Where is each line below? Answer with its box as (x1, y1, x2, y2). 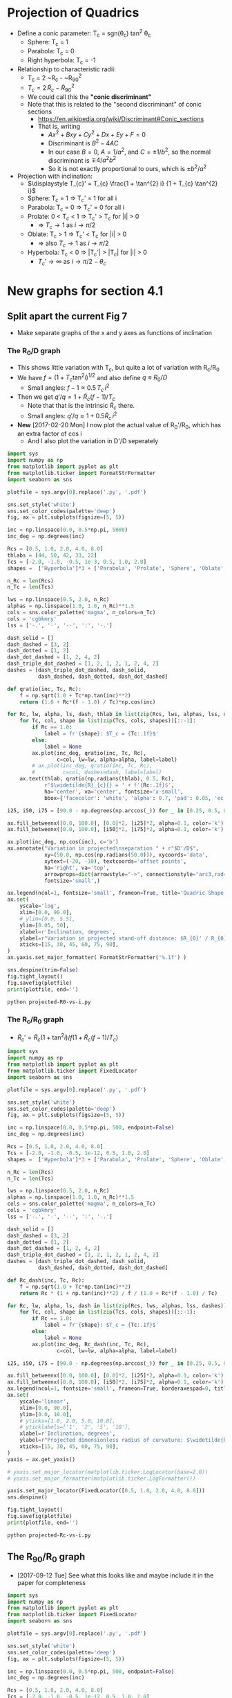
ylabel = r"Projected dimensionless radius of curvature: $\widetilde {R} (19, 1437, 230, 1444)
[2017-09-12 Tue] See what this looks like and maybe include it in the (17, 1571, 214, 1580)
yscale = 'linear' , (19, 1397, 70, 1405)
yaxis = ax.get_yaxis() (7, 1456, 76, 1463)
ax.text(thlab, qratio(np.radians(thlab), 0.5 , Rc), (19, 776, 175, 783)
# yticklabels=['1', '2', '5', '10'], (19, 1424, 131, 1431)
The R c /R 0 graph (7, 1015, 64, 1026)
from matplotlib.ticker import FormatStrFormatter (7, 470, 156, 477)
